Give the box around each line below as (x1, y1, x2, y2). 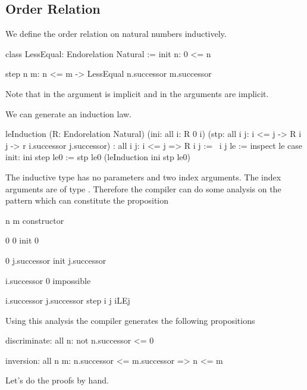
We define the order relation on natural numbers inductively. (5, 27, 227, 40)
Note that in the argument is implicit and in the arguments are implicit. (5, 87, 269, 99)
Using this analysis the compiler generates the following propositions (5, 314, 255, 326)
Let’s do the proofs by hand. (5, 374, 109, 386)
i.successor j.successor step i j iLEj (5, 294, 130, 307)
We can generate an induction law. (5, 107, 131, 120)
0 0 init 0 (5, 234, 39, 247)
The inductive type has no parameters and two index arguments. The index (5, 170, 281, 183)
